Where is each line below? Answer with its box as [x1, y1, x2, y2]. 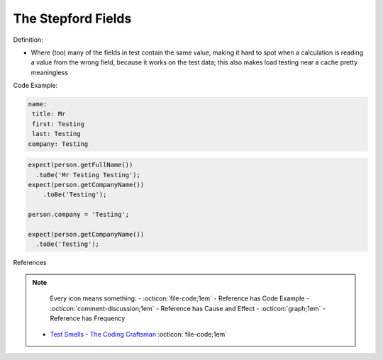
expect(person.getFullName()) [28, 161, 133, 169]
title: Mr [32, 110, 66, 118]
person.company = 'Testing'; [28, 210, 130, 219]
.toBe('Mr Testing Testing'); [35, 171, 141, 179]
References [13, 259, 47, 267]
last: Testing [32, 130, 81, 138]
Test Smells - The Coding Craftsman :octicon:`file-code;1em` [50, 330, 228, 339]
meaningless [30, 68, 69, 77]
